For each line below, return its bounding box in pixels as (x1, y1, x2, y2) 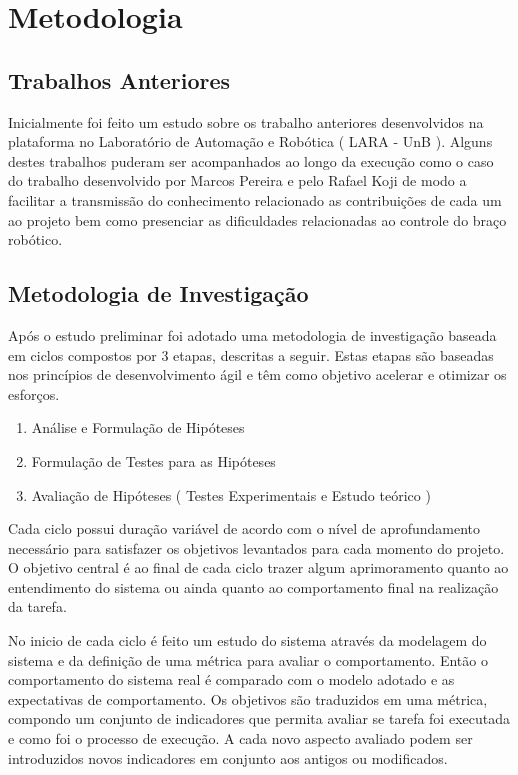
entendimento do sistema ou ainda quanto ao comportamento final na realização (8, 576, 499, 597)
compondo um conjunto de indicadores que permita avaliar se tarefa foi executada (8, 708, 510, 729)
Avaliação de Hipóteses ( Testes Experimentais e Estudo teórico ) (31, 484, 431, 505)
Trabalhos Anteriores (8, 64, 231, 95)
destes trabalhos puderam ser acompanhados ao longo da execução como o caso (8, 150, 494, 171)
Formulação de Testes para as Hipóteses (31, 450, 276, 471)
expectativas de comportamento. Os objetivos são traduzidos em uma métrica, (8, 688, 488, 709)
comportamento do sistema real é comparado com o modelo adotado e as (8, 669, 455, 690)
